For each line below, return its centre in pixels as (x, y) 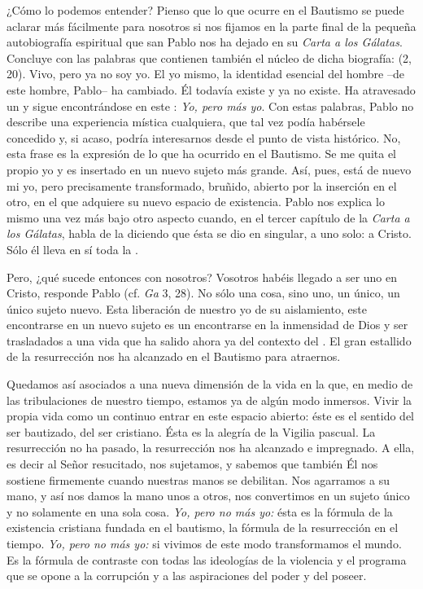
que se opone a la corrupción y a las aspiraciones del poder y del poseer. (187, 576)
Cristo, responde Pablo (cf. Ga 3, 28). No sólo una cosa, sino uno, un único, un (203, 293)
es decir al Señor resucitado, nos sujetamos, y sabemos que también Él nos (192, 464)
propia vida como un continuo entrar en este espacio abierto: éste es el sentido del (210, 416)
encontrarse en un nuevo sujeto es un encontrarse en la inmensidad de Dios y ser (207, 325)
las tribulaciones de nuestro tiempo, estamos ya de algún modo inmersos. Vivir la (209, 400)
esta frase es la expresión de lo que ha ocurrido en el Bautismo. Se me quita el (202, 154)
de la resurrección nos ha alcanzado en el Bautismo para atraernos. (174, 356)
